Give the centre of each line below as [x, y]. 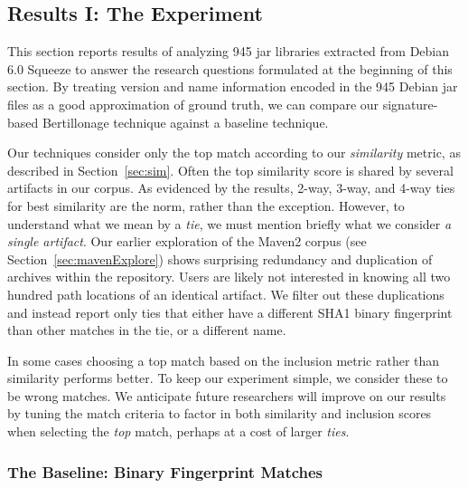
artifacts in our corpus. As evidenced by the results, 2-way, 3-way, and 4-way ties [231, 188]
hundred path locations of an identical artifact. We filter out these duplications [226, 294]
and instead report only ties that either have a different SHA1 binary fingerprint [230, 312]
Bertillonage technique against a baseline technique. [185, 122]
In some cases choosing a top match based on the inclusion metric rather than [224, 360]
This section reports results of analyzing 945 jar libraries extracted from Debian [229, 51]
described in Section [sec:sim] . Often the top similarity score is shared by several [230, 170]
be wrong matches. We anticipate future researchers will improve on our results [227, 395]
